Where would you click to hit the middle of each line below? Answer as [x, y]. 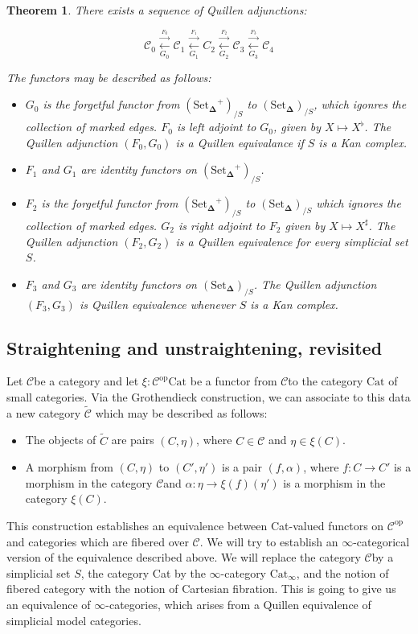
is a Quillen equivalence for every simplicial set [292, 241]
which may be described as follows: [181, 412]
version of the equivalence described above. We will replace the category [184, 557]
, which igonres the [360, 104]
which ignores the [359, 203]
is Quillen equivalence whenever [157, 304]
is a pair [242, 467]
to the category [326, 381]
